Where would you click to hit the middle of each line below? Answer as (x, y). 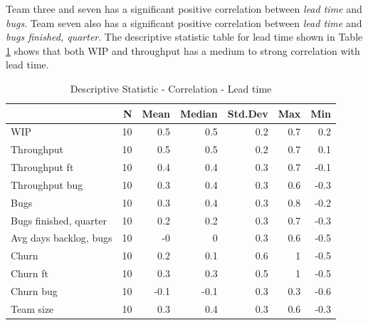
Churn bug (34, 291)
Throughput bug (47, 184)
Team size (32, 308)
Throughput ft (42, 167)
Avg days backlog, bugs (62, 238)
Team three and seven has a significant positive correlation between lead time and (184, 9)
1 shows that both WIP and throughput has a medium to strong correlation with (183, 50)
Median (199, 113)
